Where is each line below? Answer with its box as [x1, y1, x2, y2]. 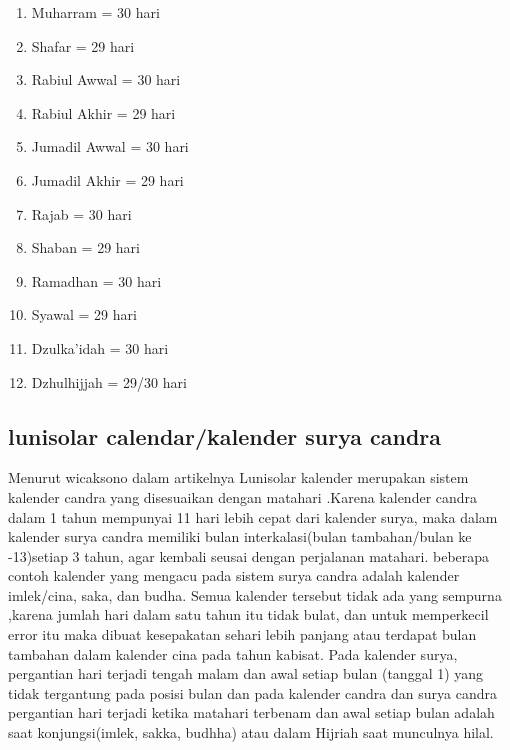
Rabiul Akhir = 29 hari [31, 102, 176, 123]
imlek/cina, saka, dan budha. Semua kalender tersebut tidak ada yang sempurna [8, 584, 502, 605]
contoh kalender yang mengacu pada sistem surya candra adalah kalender [8, 565, 460, 586]
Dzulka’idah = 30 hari [31, 337, 169, 358]
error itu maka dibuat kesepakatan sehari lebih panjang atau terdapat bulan [8, 624, 477, 645]
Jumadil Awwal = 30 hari [31, 136, 189, 157]
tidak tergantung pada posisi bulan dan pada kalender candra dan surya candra [8, 682, 497, 703]
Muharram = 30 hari [31, 2, 160, 22]
